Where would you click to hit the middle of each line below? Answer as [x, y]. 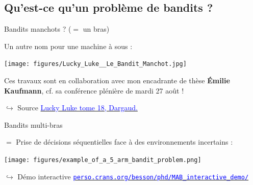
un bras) [96, 29]
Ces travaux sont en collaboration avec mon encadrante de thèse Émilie [117, 80]
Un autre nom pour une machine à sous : [68, 46]
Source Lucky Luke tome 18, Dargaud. [78, 108]
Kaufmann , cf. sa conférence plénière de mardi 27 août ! [94, 90]
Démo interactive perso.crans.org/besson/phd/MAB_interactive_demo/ [133, 176]
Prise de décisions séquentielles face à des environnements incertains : [124, 142]
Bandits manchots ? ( [38, 29]
